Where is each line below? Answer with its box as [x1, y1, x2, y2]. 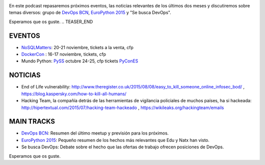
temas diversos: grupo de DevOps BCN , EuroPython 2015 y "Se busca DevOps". [9, 10, 171, 16]
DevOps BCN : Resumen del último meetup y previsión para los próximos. [21, 130, 169, 136]
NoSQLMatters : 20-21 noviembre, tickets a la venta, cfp [21, 44, 133, 50]
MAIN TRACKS [9, 117, 55, 126]
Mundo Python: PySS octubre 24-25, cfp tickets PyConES [21, 58, 138, 64]
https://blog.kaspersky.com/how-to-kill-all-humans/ [21, 91, 127, 97]
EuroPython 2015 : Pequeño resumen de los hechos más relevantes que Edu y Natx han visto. [21, 137, 210, 143]
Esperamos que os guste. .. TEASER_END [9, 19, 93, 25]
